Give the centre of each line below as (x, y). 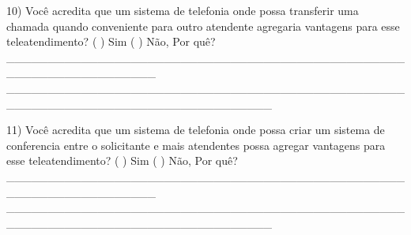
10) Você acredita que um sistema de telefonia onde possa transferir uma (183, 10)
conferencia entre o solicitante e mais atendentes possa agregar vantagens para (196, 145)
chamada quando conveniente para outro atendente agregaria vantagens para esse (203, 26)
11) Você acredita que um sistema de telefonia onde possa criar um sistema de (196, 130)
